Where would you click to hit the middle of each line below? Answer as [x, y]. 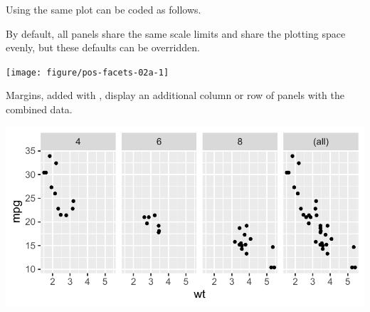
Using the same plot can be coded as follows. [104, 9]
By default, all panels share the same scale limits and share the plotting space [176, 33]
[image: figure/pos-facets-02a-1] [88, 72]
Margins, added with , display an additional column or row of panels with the [175, 95]
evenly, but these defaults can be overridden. [103, 47]
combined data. [39, 109]
